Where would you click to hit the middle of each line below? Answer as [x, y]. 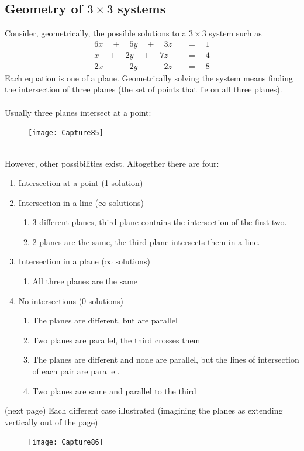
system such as [235, 33]
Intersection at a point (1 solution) [81, 183]
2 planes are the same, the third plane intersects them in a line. [146, 241]
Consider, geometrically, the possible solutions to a [96, 33]
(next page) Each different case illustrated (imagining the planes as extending [144, 410]
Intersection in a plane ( [61, 261]
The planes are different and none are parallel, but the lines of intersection [166, 359]
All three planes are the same [85, 281]
